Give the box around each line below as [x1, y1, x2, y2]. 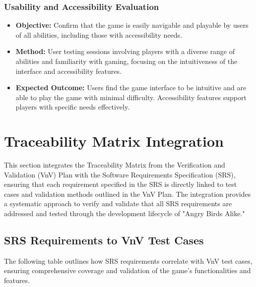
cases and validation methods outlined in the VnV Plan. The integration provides [4, 188, 251, 199]
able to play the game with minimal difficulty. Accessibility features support [15, 92, 247, 102]
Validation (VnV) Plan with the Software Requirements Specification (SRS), [4, 169, 236, 179]
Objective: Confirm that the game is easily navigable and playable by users [15, 20, 249, 30]
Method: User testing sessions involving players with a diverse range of [15, 46, 235, 57]
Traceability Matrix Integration [4, 131, 224, 151]
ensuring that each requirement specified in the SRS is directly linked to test [4, 179, 237, 189]
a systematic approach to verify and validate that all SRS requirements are [4, 198, 232, 209]
